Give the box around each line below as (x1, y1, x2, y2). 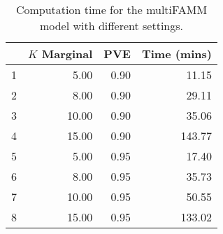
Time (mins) (141, 46, 212, 62)
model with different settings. (39, 18, 184, 34)
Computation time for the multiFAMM (15, 1, 208, 18)
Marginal (41, 46, 93, 62)
